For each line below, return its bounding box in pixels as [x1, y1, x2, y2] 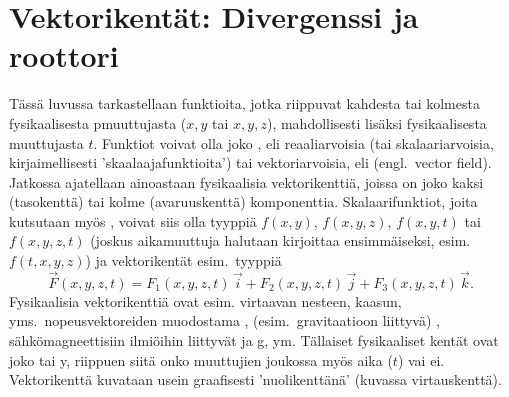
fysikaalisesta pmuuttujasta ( [9, 112, 187, 133]
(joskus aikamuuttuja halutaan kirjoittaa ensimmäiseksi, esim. [90, 230, 471, 251]
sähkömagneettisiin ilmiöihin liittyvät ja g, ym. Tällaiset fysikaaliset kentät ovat [9, 330, 499, 351]
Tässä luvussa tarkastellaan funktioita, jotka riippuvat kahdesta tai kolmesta [9, 93, 480, 114]
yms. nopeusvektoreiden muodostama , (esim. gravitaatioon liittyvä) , [9, 310, 440, 331]
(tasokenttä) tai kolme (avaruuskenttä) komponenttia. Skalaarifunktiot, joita [9, 191, 478, 212]
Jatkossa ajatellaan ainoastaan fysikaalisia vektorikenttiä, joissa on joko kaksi [9, 171, 484, 192]
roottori [9, 35, 119, 76]
